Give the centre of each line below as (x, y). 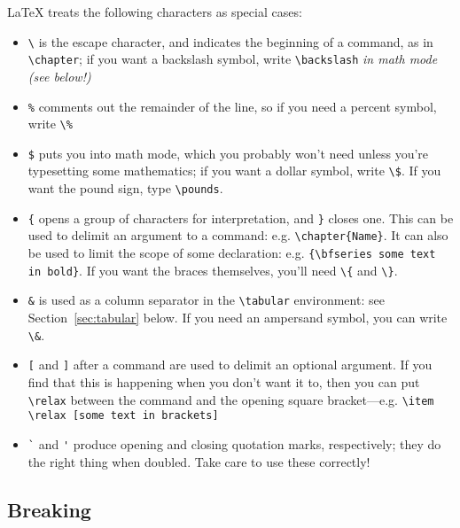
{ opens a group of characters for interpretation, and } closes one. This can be (241, 217)
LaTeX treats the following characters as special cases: (155, 12)
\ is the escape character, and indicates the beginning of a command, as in (230, 41)
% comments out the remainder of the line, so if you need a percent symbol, (232, 106)
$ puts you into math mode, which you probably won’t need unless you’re (228, 153)
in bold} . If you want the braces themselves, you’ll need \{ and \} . (213, 270)
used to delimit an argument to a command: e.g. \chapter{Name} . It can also (238, 235)
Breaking (49, 509)
